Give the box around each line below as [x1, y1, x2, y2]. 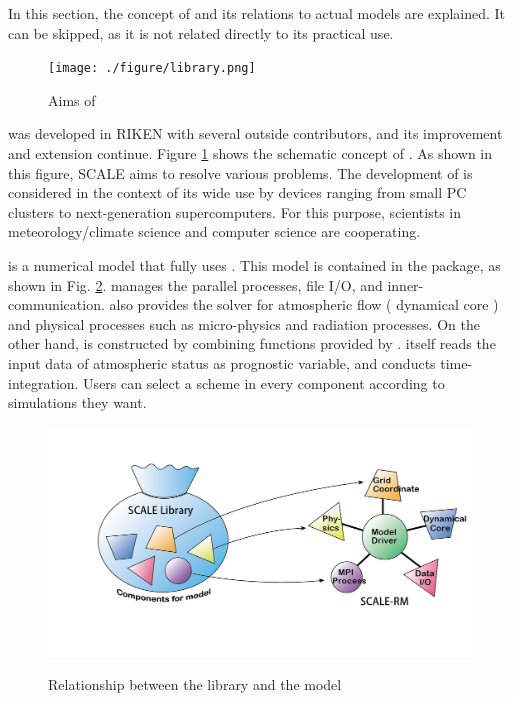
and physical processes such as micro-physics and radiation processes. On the [8, 313, 480, 334]
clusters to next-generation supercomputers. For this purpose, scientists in [8, 201, 462, 222]
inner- [387, 274, 424, 295]
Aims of [48, 89, 96, 110]
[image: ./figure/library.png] [48, 61, 256, 76]
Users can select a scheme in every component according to [83, 372, 445, 393]
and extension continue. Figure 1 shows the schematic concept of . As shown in [8, 143, 493, 164]
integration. [8, 372, 79, 393]
